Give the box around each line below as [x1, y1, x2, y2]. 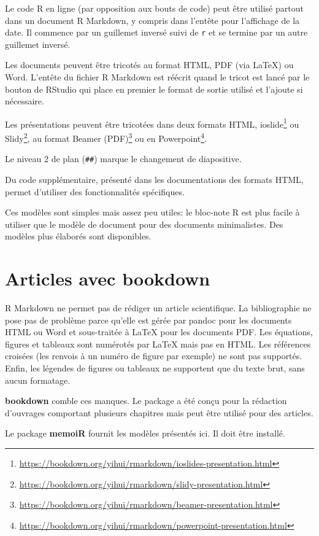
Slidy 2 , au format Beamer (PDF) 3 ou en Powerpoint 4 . [5, 130, 207, 144]
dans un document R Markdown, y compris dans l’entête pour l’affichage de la [5, 14, 300, 26]
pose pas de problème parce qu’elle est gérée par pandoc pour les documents [5, 313, 292, 326]
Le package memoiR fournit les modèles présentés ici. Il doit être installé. [5, 427, 285, 440]
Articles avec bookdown [5, 266, 210, 291]
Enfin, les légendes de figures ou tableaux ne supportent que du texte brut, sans [5, 362, 305, 375]
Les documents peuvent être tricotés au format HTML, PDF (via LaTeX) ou [5, 58, 294, 71]
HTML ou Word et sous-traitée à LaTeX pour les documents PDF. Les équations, [5, 325, 313, 338]
